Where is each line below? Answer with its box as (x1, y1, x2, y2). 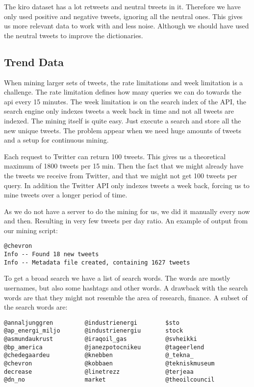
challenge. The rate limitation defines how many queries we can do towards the (4, 87, 242, 97)
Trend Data (4, 54, 64, 69)
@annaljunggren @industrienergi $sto (4, 319, 179, 326)
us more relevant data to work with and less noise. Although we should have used (4, 21, 249, 31)
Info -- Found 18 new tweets (4, 251, 99, 258)
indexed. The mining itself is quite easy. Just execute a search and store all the (4, 115, 241, 125)
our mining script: (4, 225, 58, 235)
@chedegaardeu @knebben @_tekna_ (4, 352, 194, 359)
